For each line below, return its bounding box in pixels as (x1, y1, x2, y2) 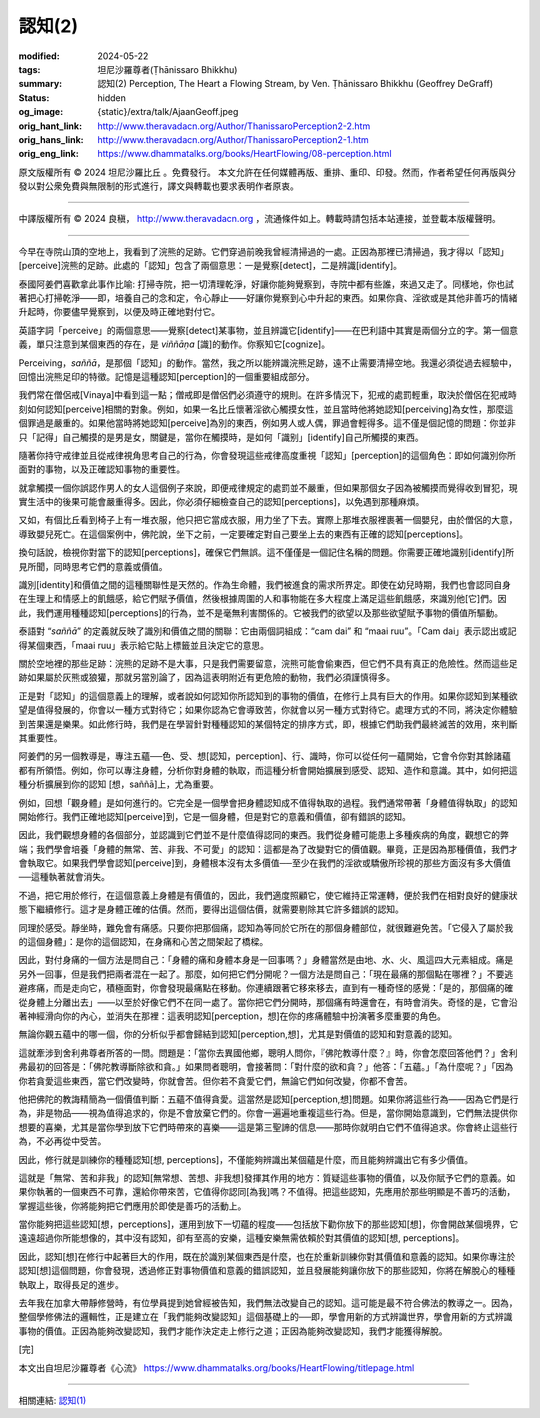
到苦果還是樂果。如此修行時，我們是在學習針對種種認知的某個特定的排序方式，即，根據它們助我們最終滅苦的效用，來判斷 (18, 718, 518, 730)
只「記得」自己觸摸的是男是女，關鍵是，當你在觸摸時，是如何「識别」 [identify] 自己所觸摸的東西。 (18, 431, 424, 443)
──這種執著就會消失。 (18, 871, 110, 883)
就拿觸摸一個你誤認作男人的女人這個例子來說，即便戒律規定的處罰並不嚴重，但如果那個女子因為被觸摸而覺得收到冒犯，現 (18, 481, 518, 494)
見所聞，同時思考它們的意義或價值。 (18, 560, 168, 572)
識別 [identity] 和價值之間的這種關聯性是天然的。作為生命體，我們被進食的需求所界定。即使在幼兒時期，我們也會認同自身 (18, 579, 512, 591)
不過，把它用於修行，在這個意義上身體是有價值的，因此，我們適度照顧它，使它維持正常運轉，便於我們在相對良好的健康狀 (18, 889, 518, 901)
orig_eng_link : (18, 148, 79, 160)
